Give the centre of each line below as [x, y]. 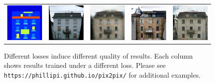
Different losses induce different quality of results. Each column [98, 55]
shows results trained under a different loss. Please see [85, 65]
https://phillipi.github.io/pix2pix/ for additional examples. [102, 74]
